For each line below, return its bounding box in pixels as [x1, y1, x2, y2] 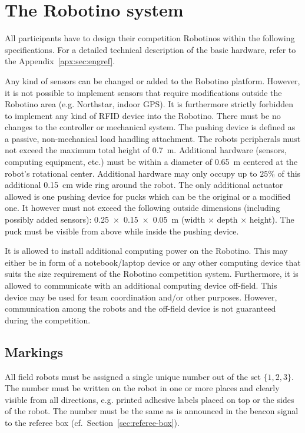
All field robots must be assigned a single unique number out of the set [5, 370, 261, 382]
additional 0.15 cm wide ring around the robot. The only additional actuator [5, 179, 283, 191]
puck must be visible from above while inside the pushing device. [5, 224, 239, 237]
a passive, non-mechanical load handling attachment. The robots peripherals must [5, 132, 301, 144]
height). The [249, 213, 294, 226]
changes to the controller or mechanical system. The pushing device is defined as [5, 121, 296, 133]
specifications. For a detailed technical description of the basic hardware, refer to [5, 43, 296, 55]
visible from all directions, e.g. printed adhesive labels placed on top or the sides [5, 393, 294, 405]
